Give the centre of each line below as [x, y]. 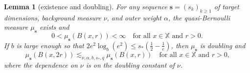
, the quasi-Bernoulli [199, 17]
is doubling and [223, 45]
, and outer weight [134, 17]
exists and [54, 27]
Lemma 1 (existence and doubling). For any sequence [86, 6]
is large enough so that [50, 45]
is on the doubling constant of [130, 64]
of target [227, 6]
